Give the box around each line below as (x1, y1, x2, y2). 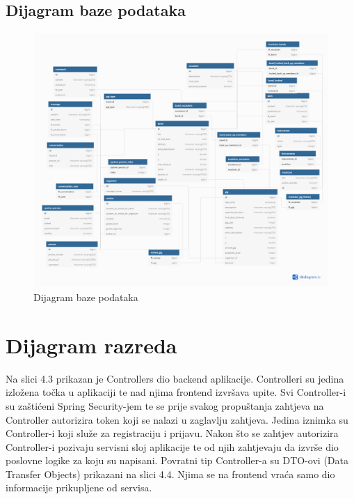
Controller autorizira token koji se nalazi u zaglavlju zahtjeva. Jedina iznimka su (6, 412, 348, 427)
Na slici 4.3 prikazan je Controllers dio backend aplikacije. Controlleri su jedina (6, 371, 344, 385)
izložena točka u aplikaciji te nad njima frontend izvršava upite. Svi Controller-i (6, 385, 346, 399)
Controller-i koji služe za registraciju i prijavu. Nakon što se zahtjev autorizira (6, 426, 339, 440)
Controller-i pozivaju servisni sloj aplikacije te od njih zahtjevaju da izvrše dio (6, 439, 339, 454)
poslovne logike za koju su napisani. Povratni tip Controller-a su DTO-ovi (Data (6, 453, 348, 468)
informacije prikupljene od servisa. (6, 480, 152, 495)
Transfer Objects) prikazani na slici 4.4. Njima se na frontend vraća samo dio (6, 466, 335, 481)
